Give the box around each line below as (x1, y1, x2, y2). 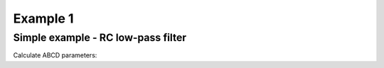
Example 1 (13, 11, 74, 26)
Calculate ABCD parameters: (13, 51, 97, 59)
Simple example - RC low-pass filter (13, 31, 187, 44)
